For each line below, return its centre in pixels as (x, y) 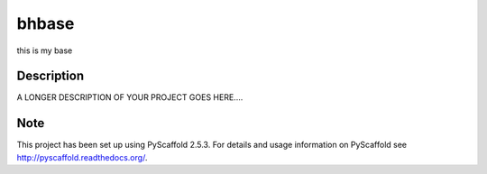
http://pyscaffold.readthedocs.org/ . (82, 157)
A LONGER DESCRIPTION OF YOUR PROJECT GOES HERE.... (130, 97)
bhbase (46, 23)
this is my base (45, 50)
